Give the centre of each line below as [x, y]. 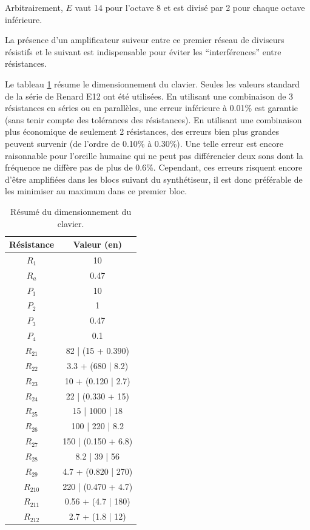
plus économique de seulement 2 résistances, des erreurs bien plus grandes [142, 131]
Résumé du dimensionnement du [71, 211]
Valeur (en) [97, 244]
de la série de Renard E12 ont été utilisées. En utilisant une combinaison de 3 [149, 96]
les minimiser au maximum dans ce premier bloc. [96, 191]
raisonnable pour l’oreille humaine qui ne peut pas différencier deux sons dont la [154, 155]
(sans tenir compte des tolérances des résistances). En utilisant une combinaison [153, 119]
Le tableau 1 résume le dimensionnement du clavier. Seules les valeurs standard [153, 83]
